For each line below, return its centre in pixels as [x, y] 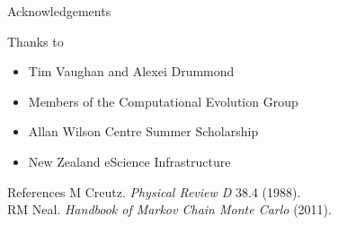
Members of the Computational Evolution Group [163, 101]
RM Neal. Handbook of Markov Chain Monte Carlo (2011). [169, 209]
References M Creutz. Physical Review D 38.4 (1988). [154, 191]
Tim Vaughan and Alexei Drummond [131, 71]
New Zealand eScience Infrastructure [129, 161]
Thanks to [36, 41]
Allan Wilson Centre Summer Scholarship [143, 131]
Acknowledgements [59, 11]
